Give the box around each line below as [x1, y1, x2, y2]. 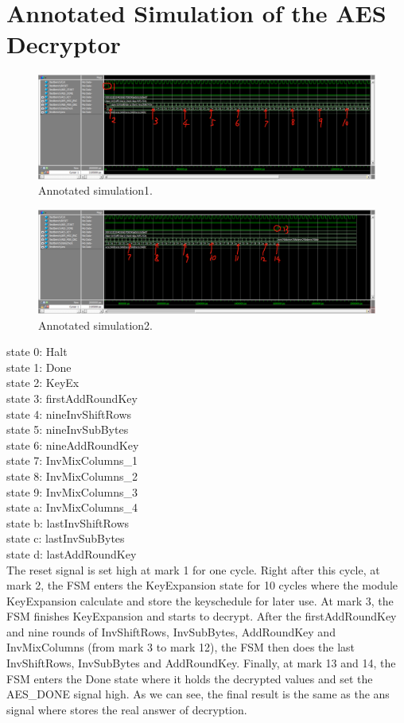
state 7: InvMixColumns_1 [6, 452, 138, 469]
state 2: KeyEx [6, 374, 80, 391]
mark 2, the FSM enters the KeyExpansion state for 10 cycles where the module [6, 577, 398, 593]
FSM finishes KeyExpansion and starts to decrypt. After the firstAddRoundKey [6, 608, 397, 624]
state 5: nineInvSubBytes [6, 421, 129, 438]
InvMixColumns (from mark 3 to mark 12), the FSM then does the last [6, 639, 355, 655]
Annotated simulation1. [38, 182, 153, 199]
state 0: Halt [6, 343, 68, 360]
